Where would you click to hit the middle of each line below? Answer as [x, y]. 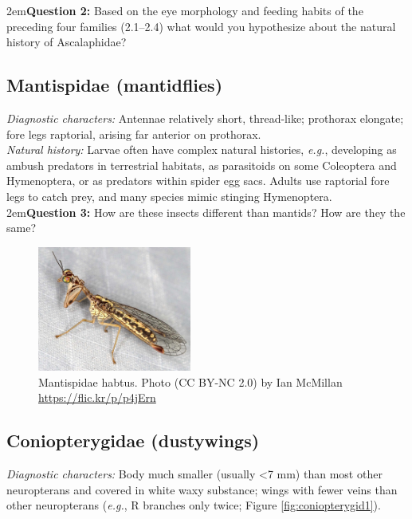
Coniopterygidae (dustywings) [133, 440]
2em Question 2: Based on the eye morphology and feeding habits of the [185, 10]
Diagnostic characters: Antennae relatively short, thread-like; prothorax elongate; [205, 118]
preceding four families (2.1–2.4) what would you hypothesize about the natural [201, 26]
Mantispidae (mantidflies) [115, 85]
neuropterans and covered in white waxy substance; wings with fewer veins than [202, 489]
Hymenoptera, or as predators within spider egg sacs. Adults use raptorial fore [198, 181]
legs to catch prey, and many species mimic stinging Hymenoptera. [169, 196]
